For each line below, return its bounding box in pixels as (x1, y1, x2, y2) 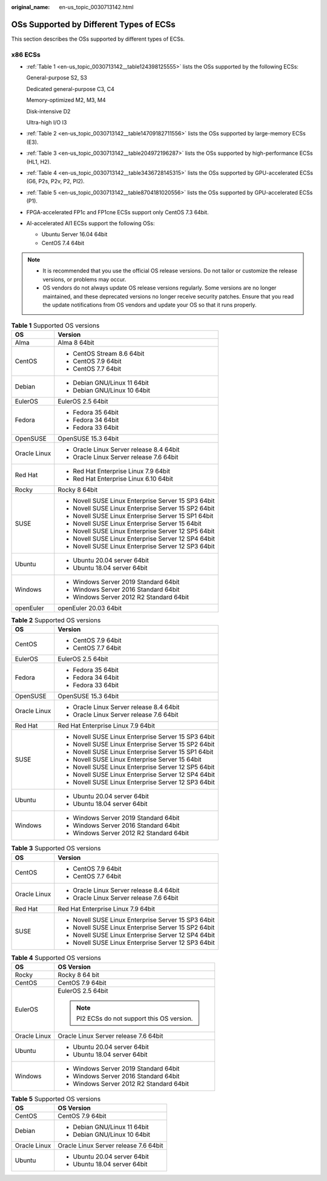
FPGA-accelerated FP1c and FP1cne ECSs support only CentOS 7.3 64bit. (26, 208, 209, 215)
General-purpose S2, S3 (26, 74, 87, 81)
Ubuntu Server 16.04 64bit (41, 231, 108, 238)
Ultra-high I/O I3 (26, 119, 67, 126)
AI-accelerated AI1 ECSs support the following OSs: (26, 219, 155, 227)
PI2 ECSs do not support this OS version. (76, 1014, 193, 1023)
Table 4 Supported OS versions (11, 953, 101, 962)
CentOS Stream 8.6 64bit (73, 349, 145, 357)
